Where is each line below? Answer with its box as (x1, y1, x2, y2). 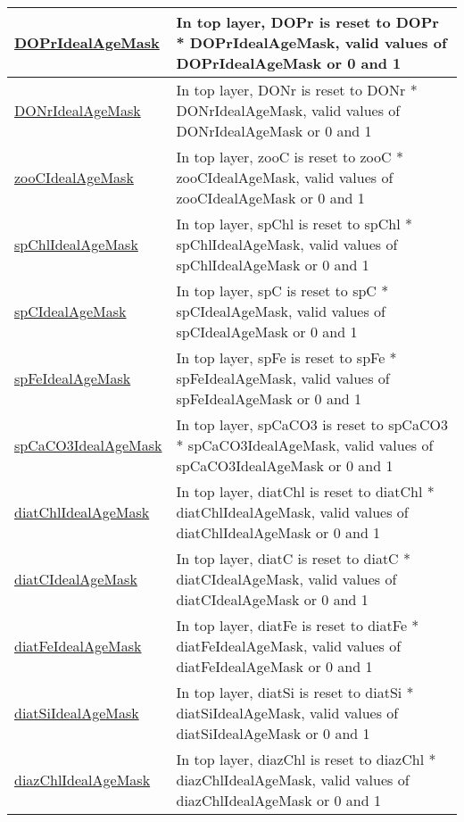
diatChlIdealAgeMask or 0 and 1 (176, 522, 381, 543)
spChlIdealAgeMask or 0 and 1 (176, 254, 369, 275)
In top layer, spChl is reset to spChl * (176, 213, 412, 234)
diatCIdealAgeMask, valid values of (176, 569, 397, 589)
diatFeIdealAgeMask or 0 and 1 (176, 656, 373, 677)
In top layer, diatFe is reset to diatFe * (176, 615, 419, 635)
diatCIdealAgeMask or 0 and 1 (176, 589, 369, 610)
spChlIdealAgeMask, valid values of (176, 234, 398, 254)
